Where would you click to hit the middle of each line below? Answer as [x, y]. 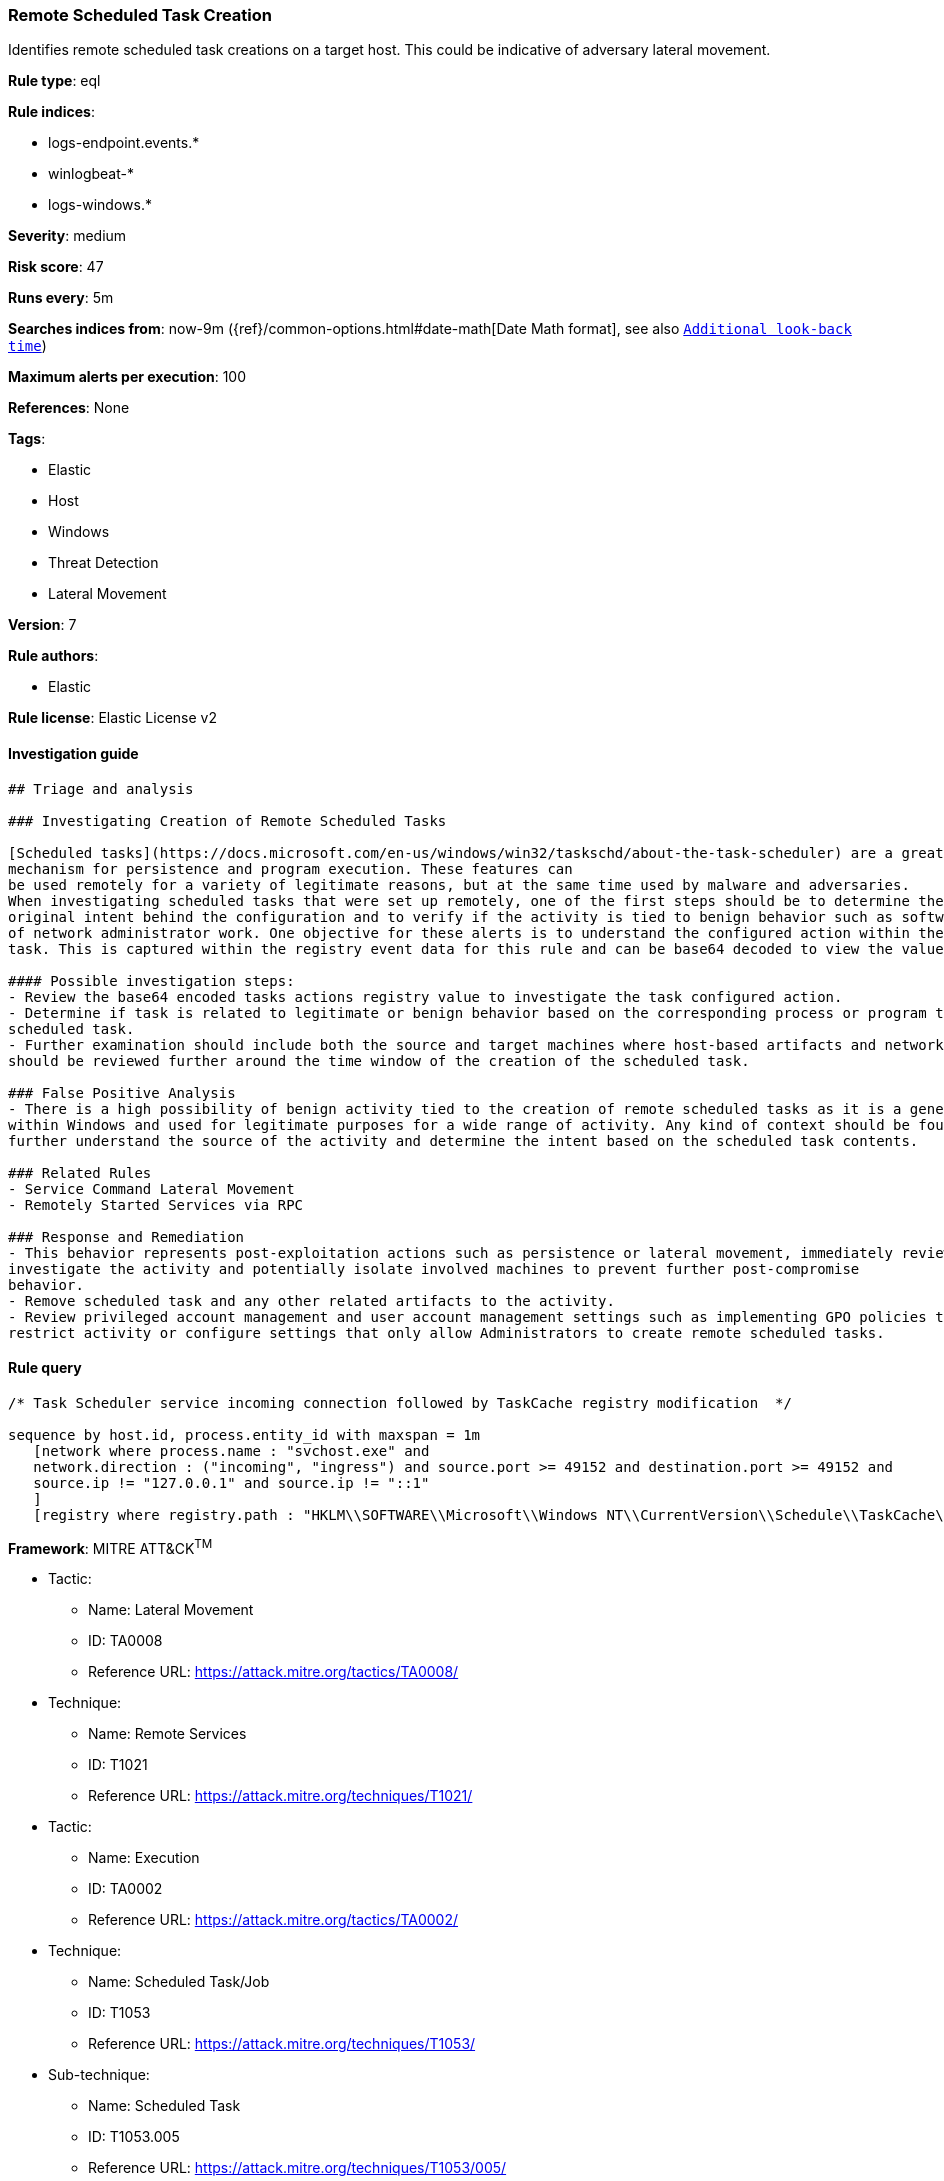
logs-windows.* [100, 205]
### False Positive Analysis [122, 1092]
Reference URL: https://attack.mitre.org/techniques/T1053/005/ [297, 2168]
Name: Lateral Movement [171, 1610]
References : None [69, 408]
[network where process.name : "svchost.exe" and [231, 1450]
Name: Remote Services [167, 1734]
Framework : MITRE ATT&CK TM [110, 1546]
